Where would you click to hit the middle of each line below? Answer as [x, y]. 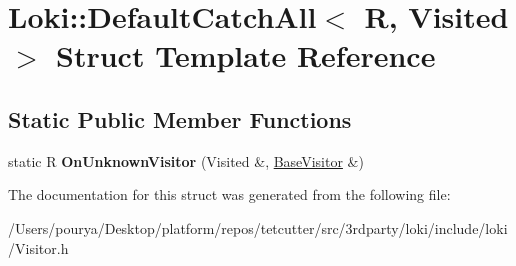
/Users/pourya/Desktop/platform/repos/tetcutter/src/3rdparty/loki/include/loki [258, 227]
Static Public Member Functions [180, 118]
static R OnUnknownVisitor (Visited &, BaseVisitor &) [186, 160]
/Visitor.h [38, 247]
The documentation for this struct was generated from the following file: [229, 194]
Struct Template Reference [246, 55]
